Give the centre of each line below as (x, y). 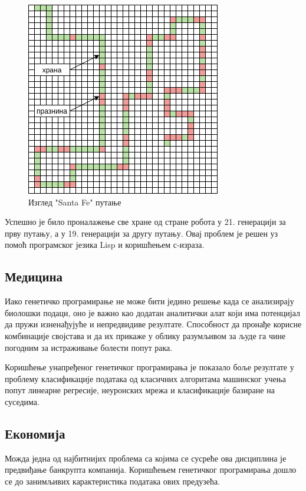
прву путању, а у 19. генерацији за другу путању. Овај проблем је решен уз (142, 233)
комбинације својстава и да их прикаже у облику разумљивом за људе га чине (145, 335)
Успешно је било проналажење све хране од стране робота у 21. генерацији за (145, 222)
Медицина (34, 276)
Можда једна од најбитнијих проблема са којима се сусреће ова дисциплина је (146, 458)
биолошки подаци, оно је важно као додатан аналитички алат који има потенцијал (152, 312)
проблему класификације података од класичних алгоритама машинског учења (146, 378)
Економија (35, 433)
